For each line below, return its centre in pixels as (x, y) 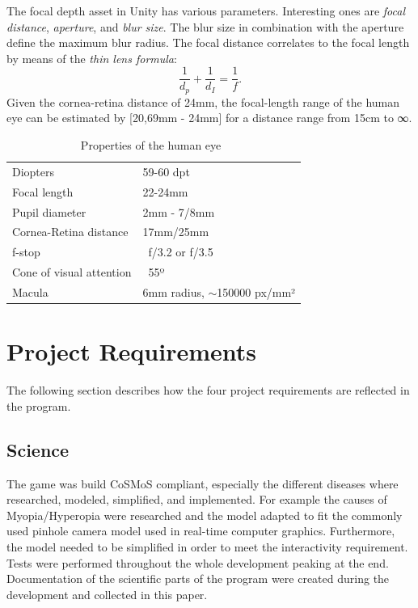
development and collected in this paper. (107, 594)
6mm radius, (173, 291)
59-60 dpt (166, 171)
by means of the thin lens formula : (92, 58)
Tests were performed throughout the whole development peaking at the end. (198, 562)
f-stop (26, 252)
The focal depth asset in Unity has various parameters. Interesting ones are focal (206, 11)
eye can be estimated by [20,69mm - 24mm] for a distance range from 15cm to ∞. (209, 118)
